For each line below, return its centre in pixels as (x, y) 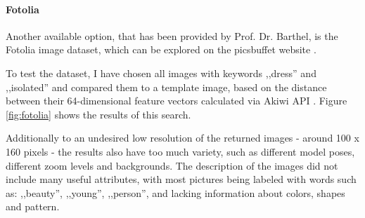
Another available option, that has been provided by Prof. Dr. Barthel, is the (172, 35)
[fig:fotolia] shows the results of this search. (98, 114)
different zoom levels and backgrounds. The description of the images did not (172, 165)
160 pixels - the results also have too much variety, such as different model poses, (180, 151)
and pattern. (33, 206)
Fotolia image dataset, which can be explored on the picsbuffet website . (161, 49)
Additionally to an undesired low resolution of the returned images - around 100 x (182, 138)
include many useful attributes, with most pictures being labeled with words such (181, 179)
